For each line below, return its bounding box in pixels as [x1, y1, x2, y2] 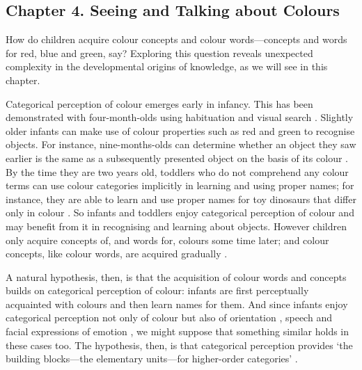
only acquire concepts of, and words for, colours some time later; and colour [6, 232, 329, 247]
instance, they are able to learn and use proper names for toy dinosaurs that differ [6, 191, 356, 206]
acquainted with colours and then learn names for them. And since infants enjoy [6, 296, 348, 311]
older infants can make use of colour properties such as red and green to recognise [6, 123, 355, 138]
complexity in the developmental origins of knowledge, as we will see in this [6, 59, 328, 74]
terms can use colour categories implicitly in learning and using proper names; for [6, 178, 354, 193]
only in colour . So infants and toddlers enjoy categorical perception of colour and [6, 205, 354, 220]
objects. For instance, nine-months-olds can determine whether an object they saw [6, 137, 356, 152]
